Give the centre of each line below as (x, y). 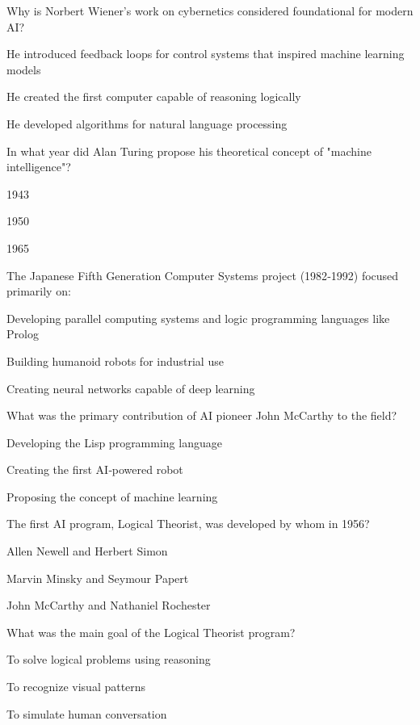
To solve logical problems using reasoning (109, 659)
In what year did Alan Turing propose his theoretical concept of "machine (189, 151)
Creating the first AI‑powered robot (95, 469)
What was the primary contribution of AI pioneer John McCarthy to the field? (202, 415)
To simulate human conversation (87, 713)
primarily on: (39, 291)
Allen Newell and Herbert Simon (87, 551)
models (24, 69)
